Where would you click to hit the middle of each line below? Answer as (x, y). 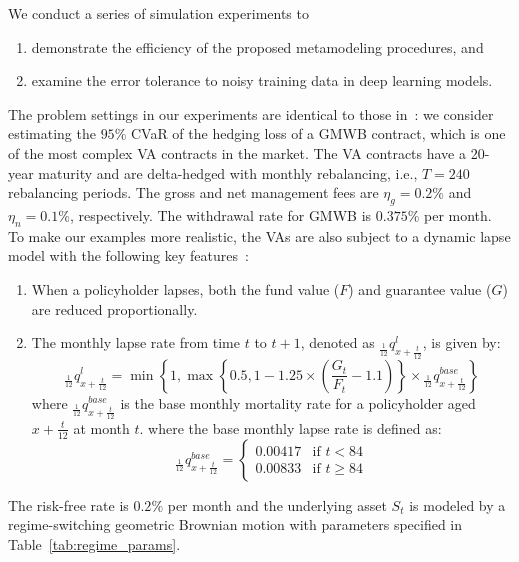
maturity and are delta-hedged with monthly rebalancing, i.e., (228, 172)
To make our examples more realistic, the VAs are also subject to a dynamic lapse (259, 235)
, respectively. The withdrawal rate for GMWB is (220, 214)
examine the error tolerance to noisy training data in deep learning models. (262, 80)
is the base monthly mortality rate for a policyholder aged (298, 402)
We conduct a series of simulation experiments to (158, 13)
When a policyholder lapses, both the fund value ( (185, 288)
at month (101, 427)
